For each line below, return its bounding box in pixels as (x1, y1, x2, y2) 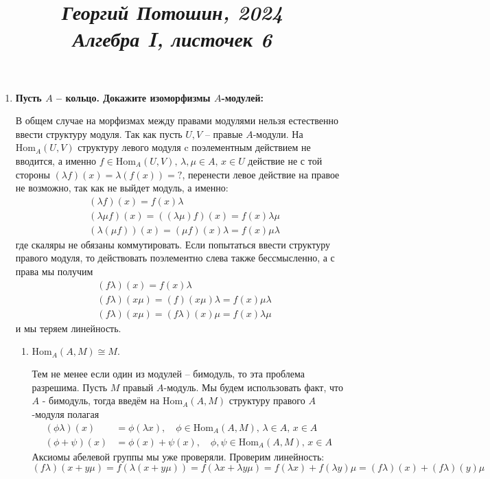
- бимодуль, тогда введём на (42, 393, 160, 408)
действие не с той (248, 153, 323, 167)
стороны (15, 167, 50, 181)
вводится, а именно (15, 153, 97, 167)
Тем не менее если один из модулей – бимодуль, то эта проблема (32, 366, 305, 381)
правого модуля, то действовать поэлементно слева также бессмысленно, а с (15, 250, 335, 265)
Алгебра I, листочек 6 (72, 25, 272, 54)
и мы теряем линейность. (15, 320, 121, 335)
